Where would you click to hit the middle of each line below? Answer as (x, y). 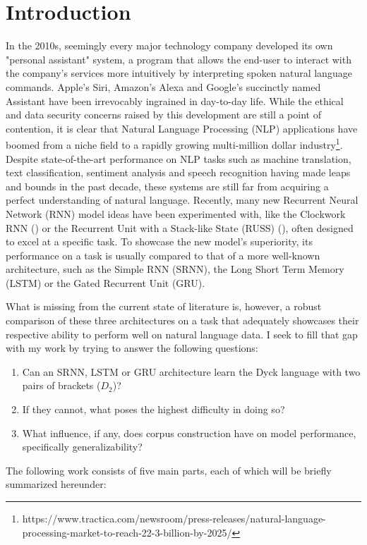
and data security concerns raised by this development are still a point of (163, 115)
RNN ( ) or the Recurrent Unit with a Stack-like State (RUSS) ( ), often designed (180, 227)
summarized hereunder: (56, 484)
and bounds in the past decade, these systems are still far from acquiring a (167, 186)
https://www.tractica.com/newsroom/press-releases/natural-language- (174, 518)
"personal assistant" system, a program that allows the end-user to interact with (179, 59)
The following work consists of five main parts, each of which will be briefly (169, 470)
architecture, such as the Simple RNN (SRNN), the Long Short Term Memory (175, 269)
